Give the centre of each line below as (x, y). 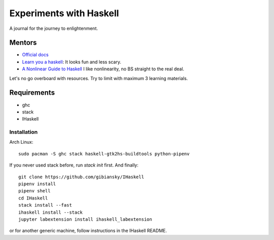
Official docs (35, 55)
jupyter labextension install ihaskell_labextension (85, 219)
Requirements (32, 93)
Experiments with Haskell (64, 13)
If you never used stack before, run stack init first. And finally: (74, 165)
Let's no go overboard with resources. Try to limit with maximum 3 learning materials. (99, 78)
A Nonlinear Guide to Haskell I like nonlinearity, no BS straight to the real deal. (103, 69)
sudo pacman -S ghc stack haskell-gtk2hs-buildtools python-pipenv (104, 154)
